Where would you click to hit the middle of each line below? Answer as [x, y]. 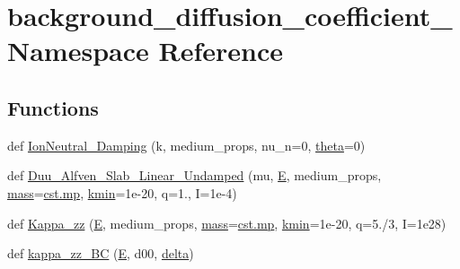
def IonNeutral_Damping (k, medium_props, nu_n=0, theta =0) [186, 145]
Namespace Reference [145, 51]
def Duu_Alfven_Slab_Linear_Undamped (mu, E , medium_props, [195, 175]
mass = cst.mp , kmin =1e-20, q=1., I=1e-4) [122, 192]
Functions [53, 107]
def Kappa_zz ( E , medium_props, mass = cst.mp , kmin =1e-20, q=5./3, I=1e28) [227, 223]
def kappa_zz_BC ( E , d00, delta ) [101, 253]
